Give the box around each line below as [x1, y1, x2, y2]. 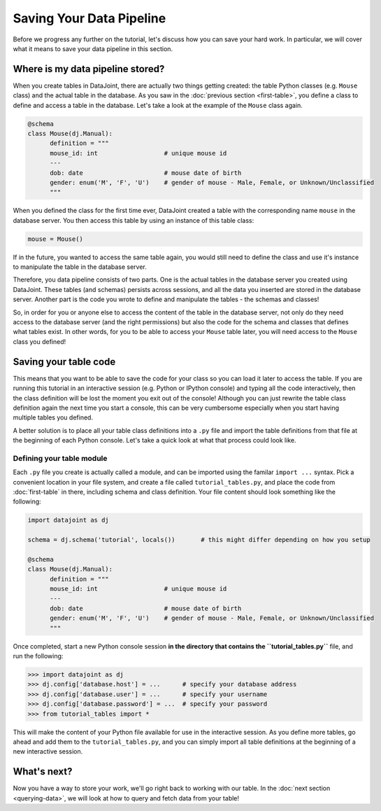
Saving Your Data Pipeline [13, 11, 166, 26]
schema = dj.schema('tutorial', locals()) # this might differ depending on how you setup [27, 536, 371, 544]
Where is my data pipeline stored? [13, 63, 165, 75]
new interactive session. [13, 747, 83, 756]
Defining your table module [13, 453, 108, 463]
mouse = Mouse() [27, 235, 84, 243]
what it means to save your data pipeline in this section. [13, 44, 173, 53]
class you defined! [13, 337, 66, 346]
